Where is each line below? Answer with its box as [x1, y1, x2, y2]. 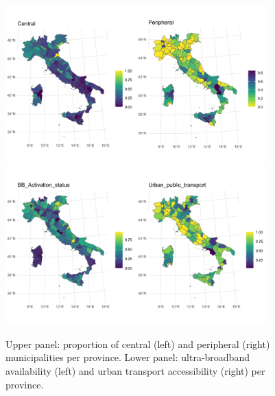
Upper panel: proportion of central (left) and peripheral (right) [5, 336, 270, 351]
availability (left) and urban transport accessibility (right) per [5, 363, 265, 377]
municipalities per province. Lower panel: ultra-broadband [5, 350, 250, 364]
